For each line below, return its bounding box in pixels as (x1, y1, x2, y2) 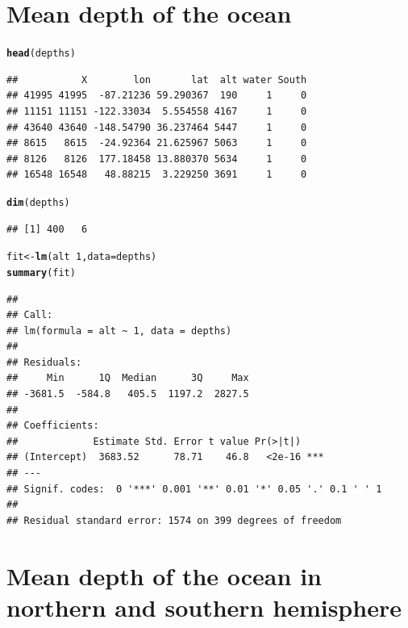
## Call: (6, 309, 53, 321)
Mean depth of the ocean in (6, 559, 322, 592)
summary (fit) (6, 266, 76, 278)
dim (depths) (6, 196, 70, 208)
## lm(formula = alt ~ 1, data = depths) (6, 324, 232, 337)
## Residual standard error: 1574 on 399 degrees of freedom (6, 514, 342, 526)
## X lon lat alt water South (6, 73, 307, 86)
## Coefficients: (6, 420, 99, 432)
